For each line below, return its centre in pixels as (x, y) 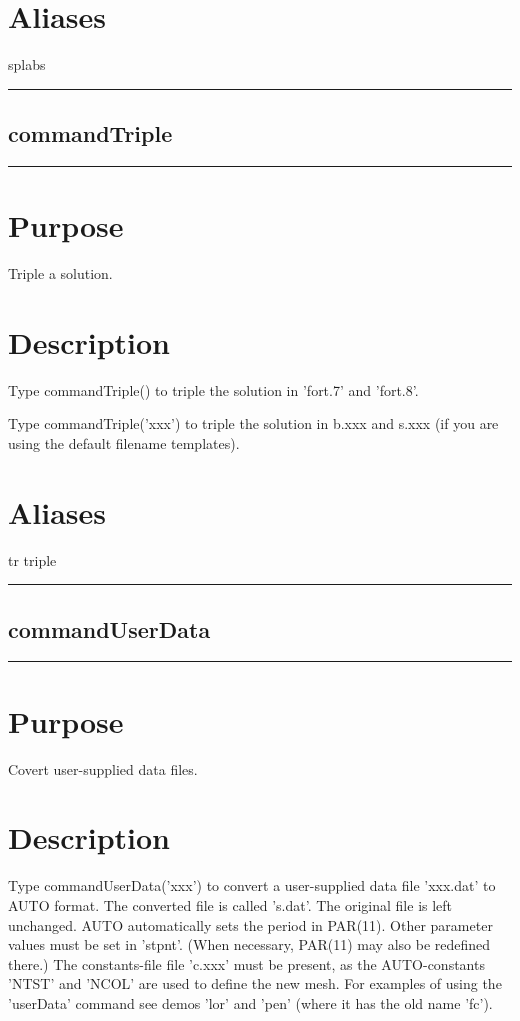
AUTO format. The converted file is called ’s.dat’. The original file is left (230, 904)
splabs (27, 64)
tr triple (32, 559)
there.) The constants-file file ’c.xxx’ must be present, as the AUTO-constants (246, 963)
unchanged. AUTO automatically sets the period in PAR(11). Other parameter (250, 924)
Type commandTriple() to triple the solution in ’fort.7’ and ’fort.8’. (213, 389)
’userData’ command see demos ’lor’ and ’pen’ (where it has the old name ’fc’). (250, 1002)
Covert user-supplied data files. (103, 768)
